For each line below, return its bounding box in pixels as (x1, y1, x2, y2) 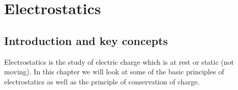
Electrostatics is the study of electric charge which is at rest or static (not (4, 56, 234, 67)
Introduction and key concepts (4, 32, 168, 48)
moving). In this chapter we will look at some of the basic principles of (4, 66, 224, 77)
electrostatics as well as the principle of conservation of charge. (4, 76, 200, 86)
